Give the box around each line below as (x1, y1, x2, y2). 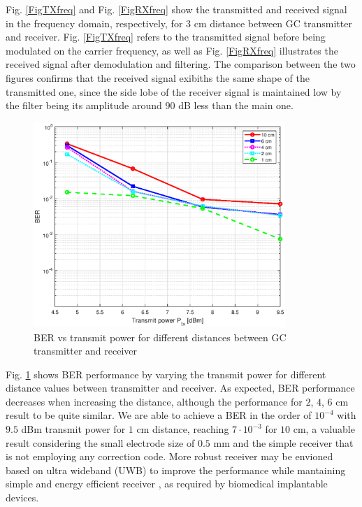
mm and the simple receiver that (213, 435, 354, 450)
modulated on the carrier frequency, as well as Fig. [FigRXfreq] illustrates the (6, 43, 338, 57)
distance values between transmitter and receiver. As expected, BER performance (6, 380, 355, 395)
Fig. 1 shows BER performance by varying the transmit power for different (6, 366, 326, 381)
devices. (6, 490, 39, 505)
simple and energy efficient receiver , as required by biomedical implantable (6, 476, 328, 491)
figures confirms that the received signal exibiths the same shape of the (6, 70, 310, 85)
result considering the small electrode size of (6, 435, 195, 450)
